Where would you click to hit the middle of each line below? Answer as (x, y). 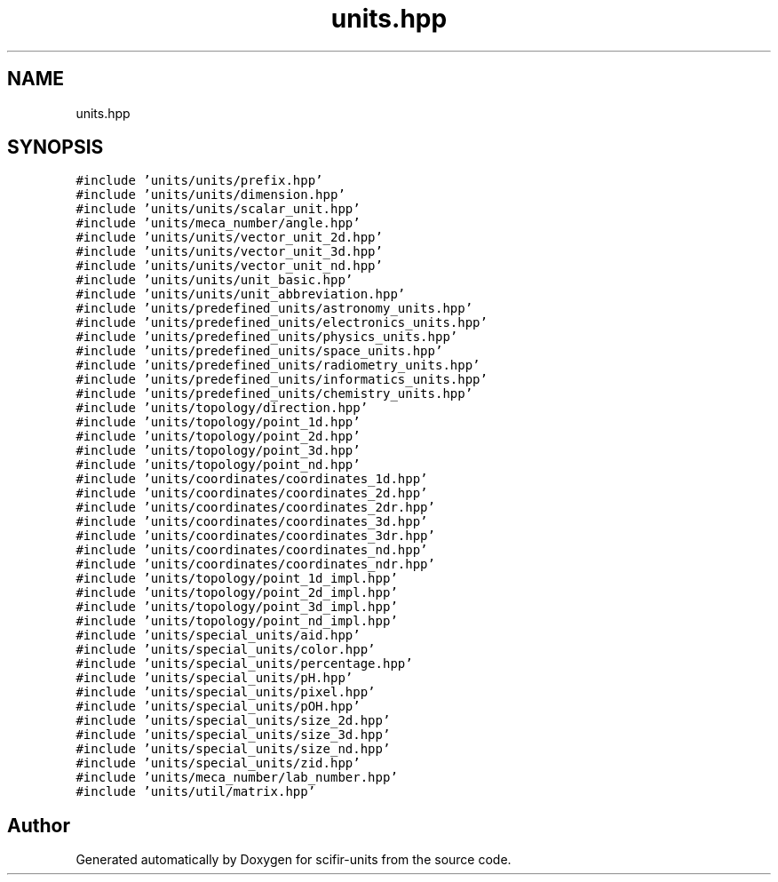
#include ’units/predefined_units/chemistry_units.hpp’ (274, 394)
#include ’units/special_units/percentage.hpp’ (244, 664)
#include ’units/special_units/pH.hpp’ (214, 678)
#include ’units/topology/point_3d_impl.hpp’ (237, 607)
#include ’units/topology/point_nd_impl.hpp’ (237, 621)
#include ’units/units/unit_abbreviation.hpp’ (241, 294)
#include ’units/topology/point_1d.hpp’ (218, 422)
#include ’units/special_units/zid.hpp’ (218, 763)
